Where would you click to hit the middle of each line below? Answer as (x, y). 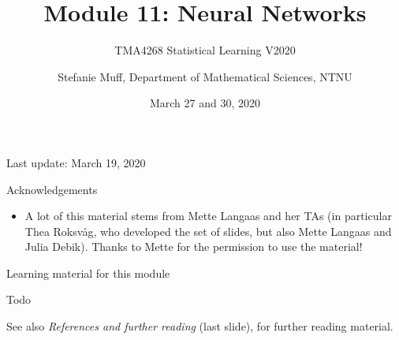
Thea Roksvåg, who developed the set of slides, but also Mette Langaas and (208, 231)
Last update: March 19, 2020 (76, 162)
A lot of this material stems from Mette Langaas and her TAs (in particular (208, 216)
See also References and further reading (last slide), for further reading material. (200, 326)
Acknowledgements (52, 189)
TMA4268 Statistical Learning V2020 (205, 50)
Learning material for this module (88, 273)
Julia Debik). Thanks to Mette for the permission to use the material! (194, 247)
